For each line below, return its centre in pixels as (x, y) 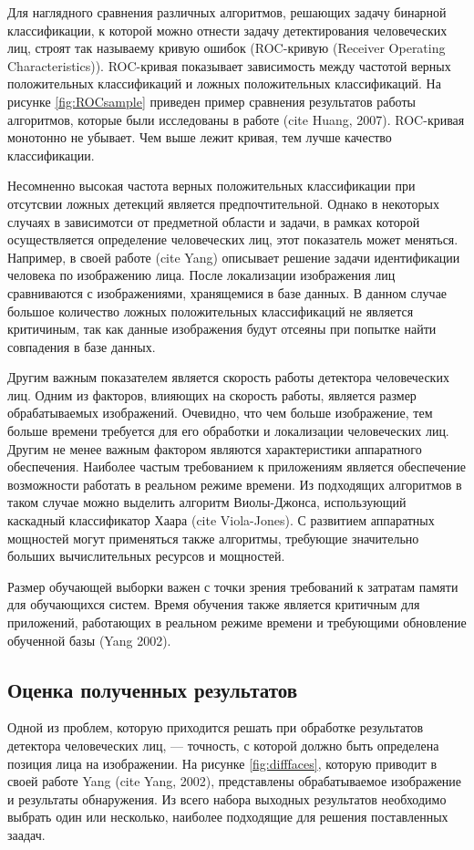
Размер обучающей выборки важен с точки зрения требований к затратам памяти (233, 586)
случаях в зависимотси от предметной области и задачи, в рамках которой (214, 221)
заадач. (26, 834)
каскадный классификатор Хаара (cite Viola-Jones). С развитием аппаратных (221, 520)
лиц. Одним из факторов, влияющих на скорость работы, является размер (212, 394)
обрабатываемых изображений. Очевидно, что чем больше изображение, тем (220, 413)
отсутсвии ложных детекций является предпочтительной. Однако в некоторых (223, 203)
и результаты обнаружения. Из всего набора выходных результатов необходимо (227, 798)
